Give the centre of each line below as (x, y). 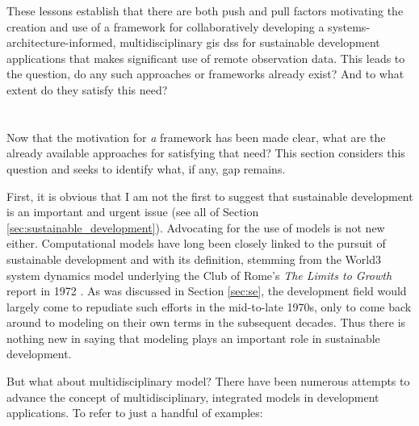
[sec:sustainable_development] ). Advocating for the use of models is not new (196, 227)
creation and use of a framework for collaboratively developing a (166, 26)
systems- (349, 26)
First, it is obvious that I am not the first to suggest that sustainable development (210, 196)
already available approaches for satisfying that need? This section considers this (206, 153)
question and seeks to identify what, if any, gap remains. (146, 168)
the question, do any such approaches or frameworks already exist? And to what (205, 74)
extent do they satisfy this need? (87, 89)
